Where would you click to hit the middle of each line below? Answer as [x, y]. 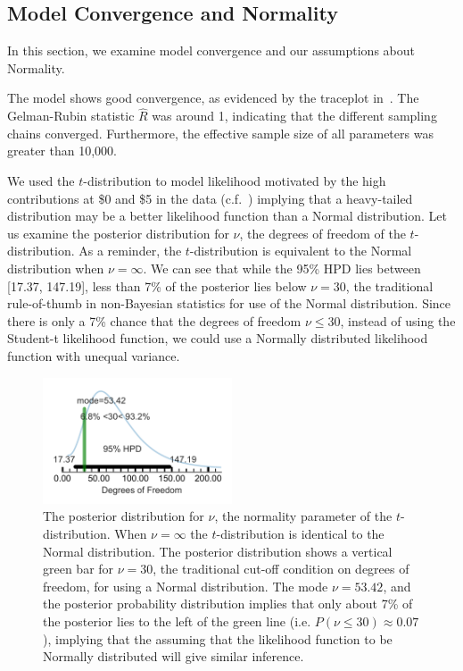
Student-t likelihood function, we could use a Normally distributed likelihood [218, 338]
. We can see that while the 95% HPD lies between [282, 268]
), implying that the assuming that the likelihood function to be [218, 638]
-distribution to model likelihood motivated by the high [235, 180]
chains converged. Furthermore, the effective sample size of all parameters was [220, 133]
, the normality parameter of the [303, 516]
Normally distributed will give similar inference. [174, 656]
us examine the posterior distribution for [118, 233]
